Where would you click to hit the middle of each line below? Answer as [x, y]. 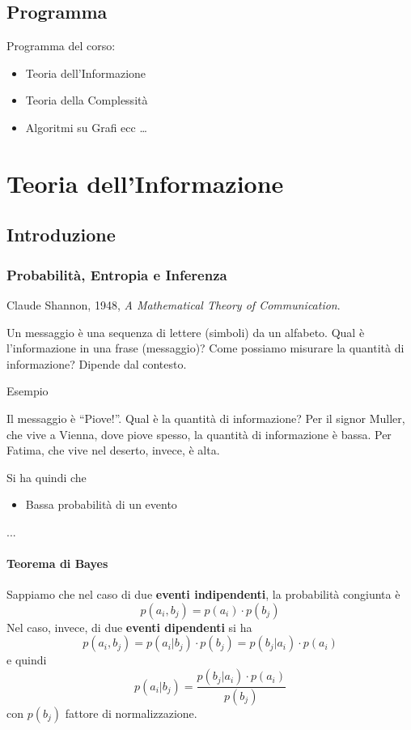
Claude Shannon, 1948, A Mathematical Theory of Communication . [174, 304]
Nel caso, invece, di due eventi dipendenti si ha [129, 627]
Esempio [28, 391]
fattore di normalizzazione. [131, 713]
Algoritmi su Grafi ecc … [86, 127]
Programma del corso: [61, 46]
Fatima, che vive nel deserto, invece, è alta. [113, 450]
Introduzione [61, 235]
